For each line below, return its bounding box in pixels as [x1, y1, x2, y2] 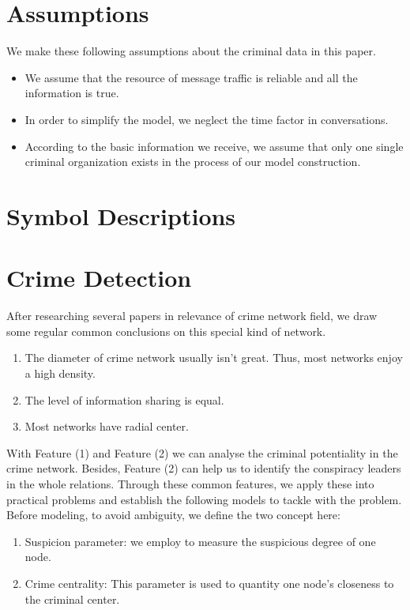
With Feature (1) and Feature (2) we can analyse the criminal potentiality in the [6, 444, 398, 461]
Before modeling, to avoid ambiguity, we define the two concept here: [6, 506, 340, 523]
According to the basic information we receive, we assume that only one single [24, 137, 404, 154]
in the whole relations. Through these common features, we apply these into [6, 475, 374, 491]
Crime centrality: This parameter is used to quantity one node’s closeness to [24, 574, 394, 591]
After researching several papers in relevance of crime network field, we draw [6, 307, 378, 324]
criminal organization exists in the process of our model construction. [24, 153, 361, 170]
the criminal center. [24, 590, 120, 607]
